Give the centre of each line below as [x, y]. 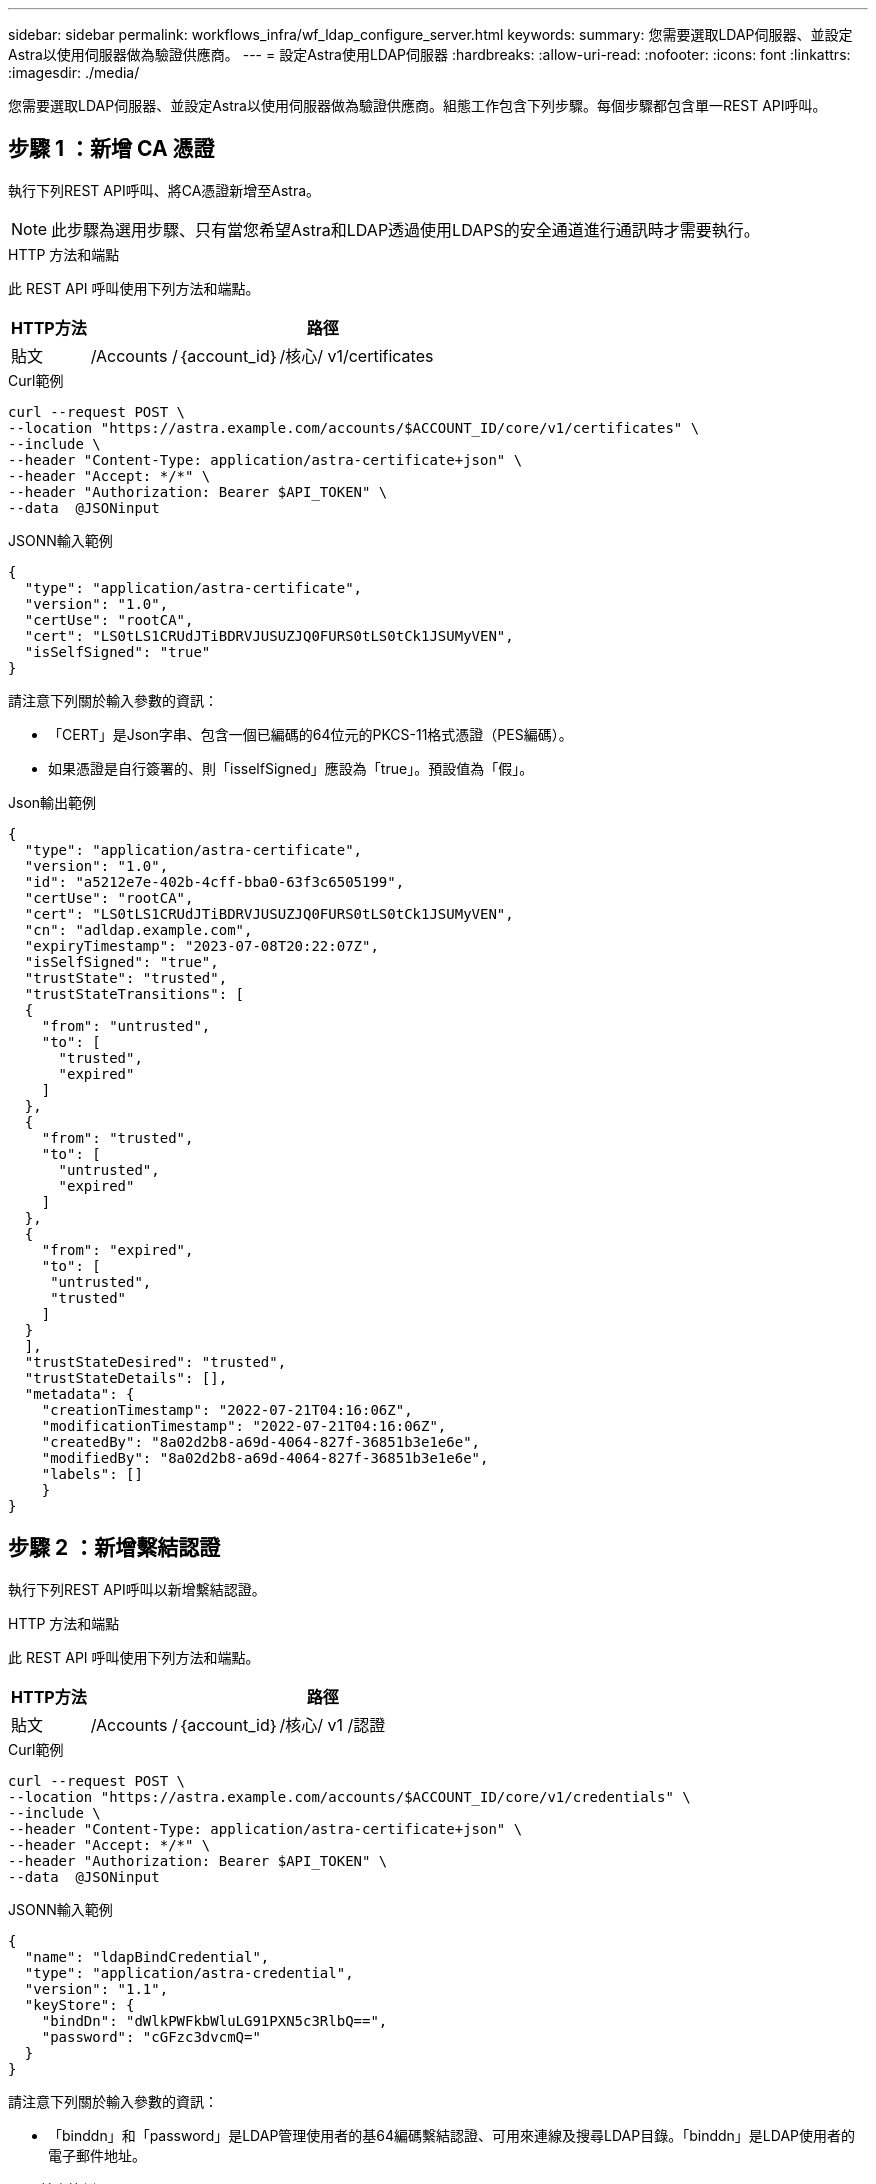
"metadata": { [79, 1393]
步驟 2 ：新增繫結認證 [114, 1548]
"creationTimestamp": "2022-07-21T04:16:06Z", [227, 1409]
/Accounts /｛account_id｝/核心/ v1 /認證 [238, 1724]
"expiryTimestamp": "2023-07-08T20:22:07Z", [201, 945]
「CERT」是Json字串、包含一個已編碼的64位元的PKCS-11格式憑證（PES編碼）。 [310, 734]
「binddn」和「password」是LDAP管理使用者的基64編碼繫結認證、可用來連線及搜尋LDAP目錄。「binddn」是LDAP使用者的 [452, 2135]
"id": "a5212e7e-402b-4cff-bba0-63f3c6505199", [214, 881]
